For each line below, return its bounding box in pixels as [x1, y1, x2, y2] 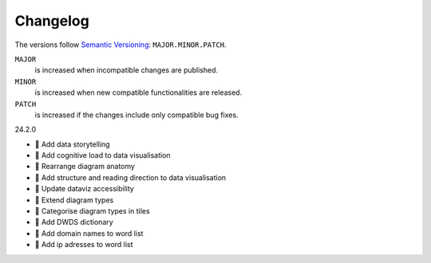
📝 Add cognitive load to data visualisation [34, 151, 171, 160]
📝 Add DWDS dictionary [34, 218, 113, 227]
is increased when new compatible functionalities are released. [34, 88, 243, 97]
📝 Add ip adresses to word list [34, 240, 133, 249]
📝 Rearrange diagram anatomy [34, 162, 136, 171]
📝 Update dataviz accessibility [34, 184, 135, 194]
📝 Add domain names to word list [34, 228, 144, 238]
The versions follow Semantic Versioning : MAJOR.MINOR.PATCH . [14, 40, 227, 49]
